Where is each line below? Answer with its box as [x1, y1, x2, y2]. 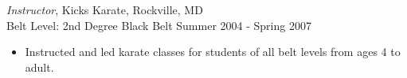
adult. [25, 58, 54, 75]
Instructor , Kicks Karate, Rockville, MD [6, 2, 203, 17]
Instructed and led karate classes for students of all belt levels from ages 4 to [25, 43, 401, 60]
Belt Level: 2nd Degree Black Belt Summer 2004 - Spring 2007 [6, 17, 311, 33]
